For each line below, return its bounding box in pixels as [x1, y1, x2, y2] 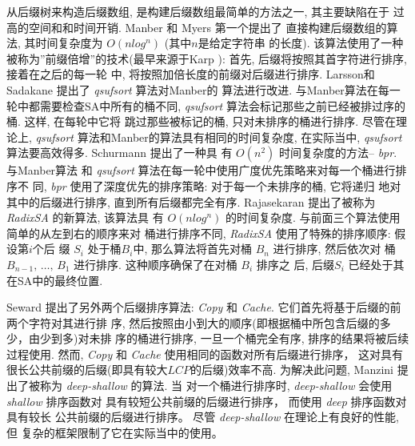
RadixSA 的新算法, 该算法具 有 [6, 209, 164, 226]
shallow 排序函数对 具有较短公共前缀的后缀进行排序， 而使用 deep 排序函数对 [6, 392, 407, 409]
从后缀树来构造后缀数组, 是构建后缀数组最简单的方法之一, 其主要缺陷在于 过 [6, 3, 405, 19]
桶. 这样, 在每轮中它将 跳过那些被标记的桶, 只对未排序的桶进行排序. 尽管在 [6, 113, 396, 130]
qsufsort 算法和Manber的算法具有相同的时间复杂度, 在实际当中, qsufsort [35, 128, 402, 145]
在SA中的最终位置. [6, 271, 103, 288]
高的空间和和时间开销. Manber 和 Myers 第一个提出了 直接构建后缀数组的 [6, 18, 387, 35]
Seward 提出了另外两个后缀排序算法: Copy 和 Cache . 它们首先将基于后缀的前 [6, 299, 401, 315]
